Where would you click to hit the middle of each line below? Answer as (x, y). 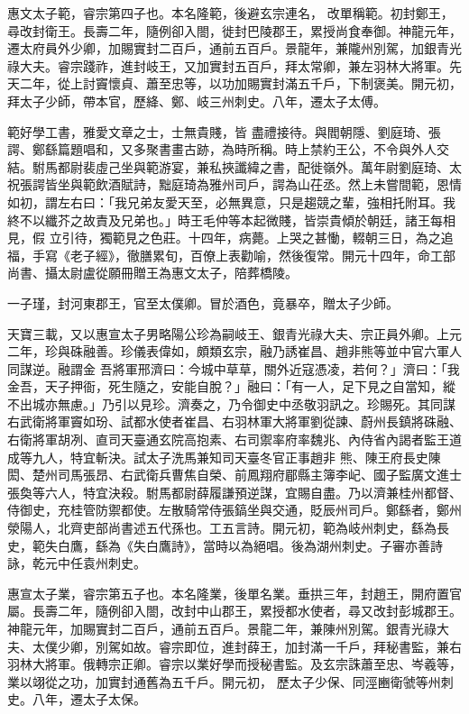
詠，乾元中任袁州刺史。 (77, 563)
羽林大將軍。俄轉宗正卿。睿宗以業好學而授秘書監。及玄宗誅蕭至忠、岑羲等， (234, 664)
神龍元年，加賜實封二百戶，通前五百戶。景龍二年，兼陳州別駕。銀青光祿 (222, 628)
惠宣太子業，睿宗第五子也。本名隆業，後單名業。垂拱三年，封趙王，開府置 (228, 593)
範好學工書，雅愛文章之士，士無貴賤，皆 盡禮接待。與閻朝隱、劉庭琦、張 (224, 131)
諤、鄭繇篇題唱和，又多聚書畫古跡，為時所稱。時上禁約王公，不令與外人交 (228, 149)
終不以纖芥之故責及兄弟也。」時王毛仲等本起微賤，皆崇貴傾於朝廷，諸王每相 (231, 220)
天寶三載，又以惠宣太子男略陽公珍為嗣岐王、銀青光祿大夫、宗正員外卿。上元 (234, 333)
